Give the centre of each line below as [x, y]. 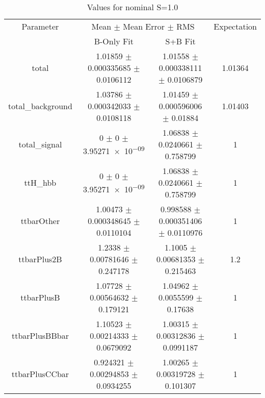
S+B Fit [180, 41]
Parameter [40, 26]
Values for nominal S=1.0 [132, 7]
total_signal [40, 144]
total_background [40, 106]
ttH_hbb [40, 182]
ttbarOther [40, 221]
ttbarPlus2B [40, 259]
